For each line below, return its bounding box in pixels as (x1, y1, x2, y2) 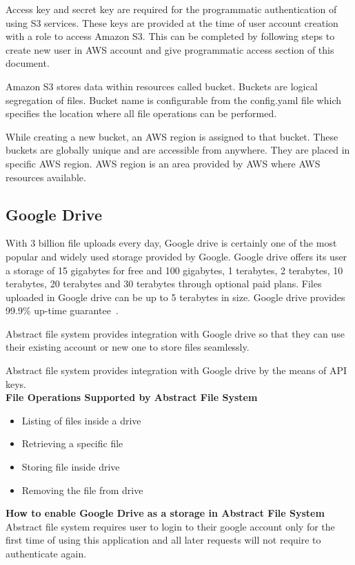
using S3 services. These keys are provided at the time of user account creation (6, 15, 338, 30)
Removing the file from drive (21, 482, 143, 497)
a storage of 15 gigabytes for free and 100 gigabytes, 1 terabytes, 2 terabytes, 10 (6, 263, 343, 277)
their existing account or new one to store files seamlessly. (6, 340, 250, 354)
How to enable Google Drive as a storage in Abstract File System (6, 506, 325, 520)
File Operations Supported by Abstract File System (6, 390, 258, 404)
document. (6, 56, 50, 70)
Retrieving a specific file (21, 436, 123, 451)
